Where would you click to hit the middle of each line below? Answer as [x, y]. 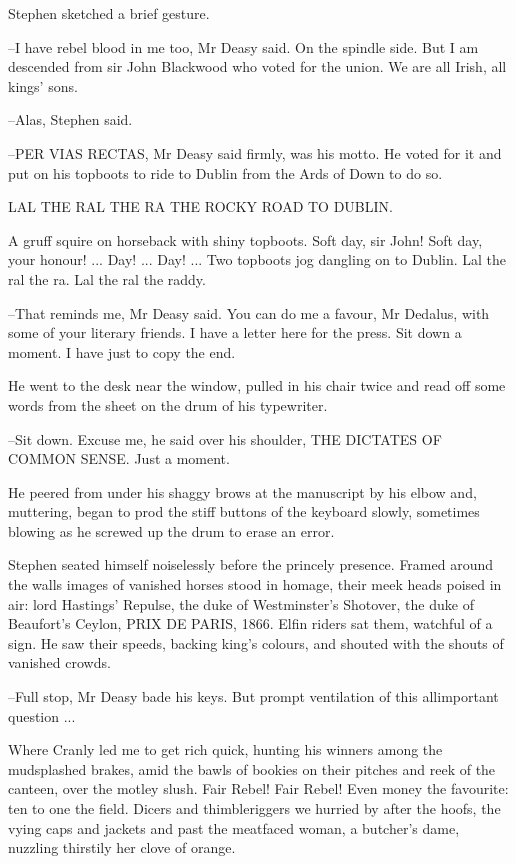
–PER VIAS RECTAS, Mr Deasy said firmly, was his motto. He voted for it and [255, 152]
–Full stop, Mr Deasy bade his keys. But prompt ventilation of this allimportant [253, 696]
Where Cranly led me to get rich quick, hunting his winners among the [225, 749]
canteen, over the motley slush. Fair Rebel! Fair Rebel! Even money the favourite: [258, 788]
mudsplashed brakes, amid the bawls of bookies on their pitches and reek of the [252, 768]
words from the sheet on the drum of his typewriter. [168, 404]
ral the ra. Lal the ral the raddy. [107, 278]
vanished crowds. [59, 662]
